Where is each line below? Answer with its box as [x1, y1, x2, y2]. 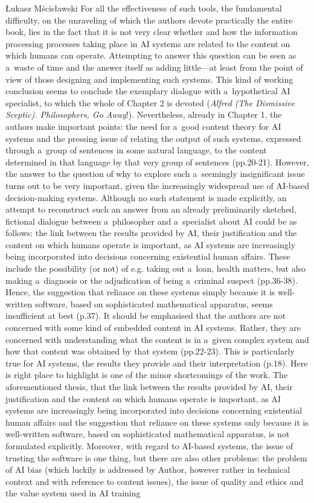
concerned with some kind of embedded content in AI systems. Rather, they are [5, 321, 301, 334]
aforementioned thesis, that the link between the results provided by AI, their [5, 380, 293, 392]
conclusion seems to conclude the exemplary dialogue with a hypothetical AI [5, 85, 290, 97]
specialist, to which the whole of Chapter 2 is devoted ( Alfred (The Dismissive [5, 96, 295, 109]
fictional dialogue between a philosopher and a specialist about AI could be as [5, 214, 297, 227]
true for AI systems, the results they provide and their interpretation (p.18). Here [5, 356, 308, 369]
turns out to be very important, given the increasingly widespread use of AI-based [5, 179, 310, 191]
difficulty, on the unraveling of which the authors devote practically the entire [5, 13, 293, 26]
